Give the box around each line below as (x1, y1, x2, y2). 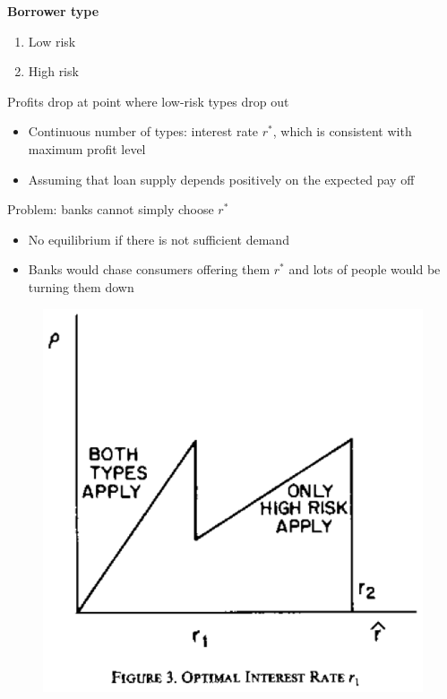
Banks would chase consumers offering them (28, 260, 271, 279)
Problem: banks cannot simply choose (7, 200, 214, 219)
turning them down (28, 277, 134, 296)
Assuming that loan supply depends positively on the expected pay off (28, 169, 415, 188)
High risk (28, 62, 79, 81)
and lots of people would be (288, 260, 441, 279)
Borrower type (7, 2, 99, 20)
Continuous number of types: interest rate (28, 122, 259, 141)
